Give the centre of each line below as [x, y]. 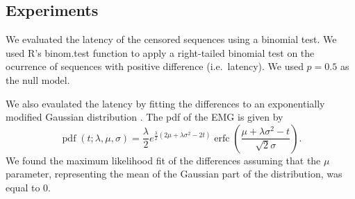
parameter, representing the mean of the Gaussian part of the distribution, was [174, 174]
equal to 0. [28, 187]
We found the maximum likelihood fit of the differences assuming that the [163, 160]
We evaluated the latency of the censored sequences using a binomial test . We [171, 39]
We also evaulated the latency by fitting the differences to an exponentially [165, 103]
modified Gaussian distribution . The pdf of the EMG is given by [145, 117]
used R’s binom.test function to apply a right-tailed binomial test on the [160, 52]
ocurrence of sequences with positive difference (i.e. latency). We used [155, 66]
